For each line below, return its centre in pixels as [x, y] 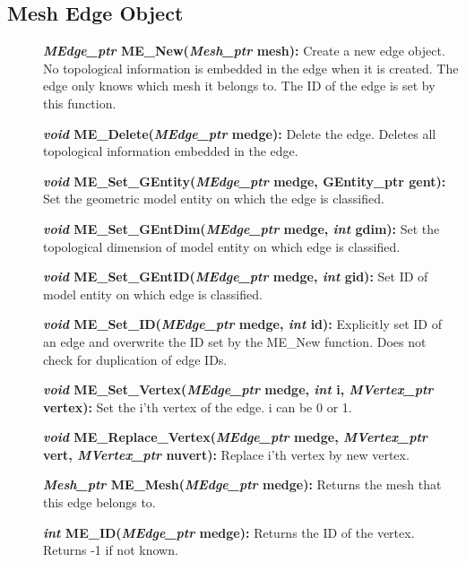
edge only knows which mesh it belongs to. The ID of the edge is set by [239, 86]
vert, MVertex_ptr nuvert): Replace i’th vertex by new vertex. [226, 454]
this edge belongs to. [99, 502]
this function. [80, 103]
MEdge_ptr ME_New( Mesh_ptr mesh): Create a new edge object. [244, 51]
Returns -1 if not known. [111, 550]
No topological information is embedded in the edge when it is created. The [251, 68]
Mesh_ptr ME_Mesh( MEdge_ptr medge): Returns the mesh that [242, 484]
